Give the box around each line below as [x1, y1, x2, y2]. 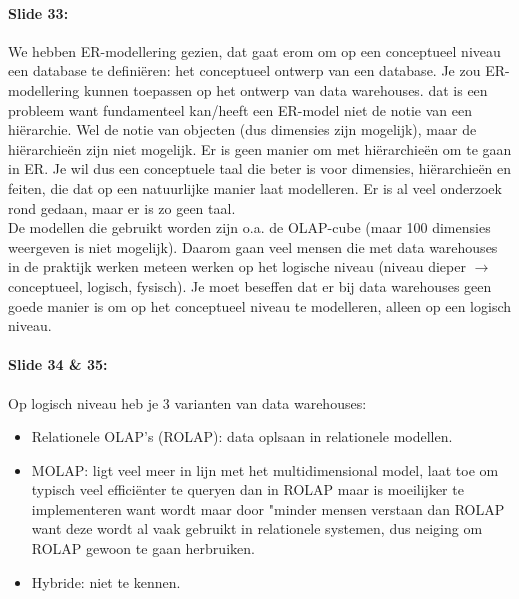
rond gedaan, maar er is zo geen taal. [8, 197, 236, 218]
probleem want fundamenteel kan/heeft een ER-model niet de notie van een [8, 99, 472, 120]
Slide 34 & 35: [8, 354, 108, 375]
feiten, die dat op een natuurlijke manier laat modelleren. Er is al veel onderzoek [8, 177, 502, 198]
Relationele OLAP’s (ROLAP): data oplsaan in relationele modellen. [31, 426, 453, 447]
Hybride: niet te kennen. [31, 571, 181, 592]
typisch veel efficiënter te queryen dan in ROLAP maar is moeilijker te [31, 479, 464, 500]
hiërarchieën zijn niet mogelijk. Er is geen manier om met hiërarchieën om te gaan [8, 138, 512, 159]
